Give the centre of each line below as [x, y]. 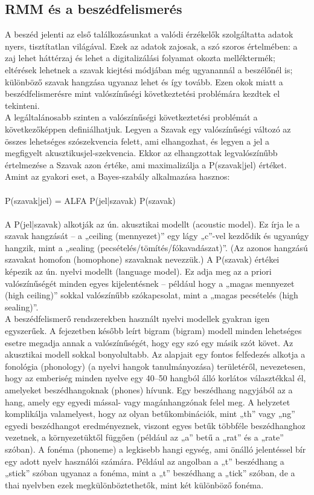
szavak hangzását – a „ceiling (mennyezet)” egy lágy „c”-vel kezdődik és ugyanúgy [157, 236]
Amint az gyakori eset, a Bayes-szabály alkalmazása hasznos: [117, 176]
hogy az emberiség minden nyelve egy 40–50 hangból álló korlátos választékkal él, [155, 378]
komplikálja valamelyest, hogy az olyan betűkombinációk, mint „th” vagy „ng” [150, 414]
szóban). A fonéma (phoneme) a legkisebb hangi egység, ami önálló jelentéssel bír [155, 449]
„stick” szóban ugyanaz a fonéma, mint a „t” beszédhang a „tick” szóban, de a [150, 473]
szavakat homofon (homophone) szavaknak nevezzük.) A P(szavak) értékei [142, 259]
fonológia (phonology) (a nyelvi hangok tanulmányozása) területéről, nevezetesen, [155, 366]
